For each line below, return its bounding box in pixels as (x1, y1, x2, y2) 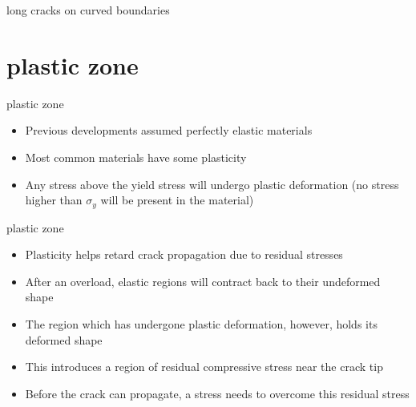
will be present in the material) (100, 191, 254, 208)
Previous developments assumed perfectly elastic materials (25, 122, 313, 139)
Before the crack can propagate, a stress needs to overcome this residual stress (25, 385, 410, 401)
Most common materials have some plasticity (25, 148, 247, 165)
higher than (25, 191, 83, 208)
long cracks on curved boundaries (6, 2, 170, 18)
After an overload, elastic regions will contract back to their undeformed (25, 272, 381, 289)
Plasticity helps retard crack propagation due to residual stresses (25, 246, 343, 263)
